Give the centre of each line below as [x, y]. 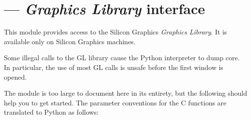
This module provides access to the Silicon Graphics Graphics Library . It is [116, 32]
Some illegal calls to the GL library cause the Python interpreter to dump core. [122, 58]
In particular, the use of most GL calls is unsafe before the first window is [114, 67]
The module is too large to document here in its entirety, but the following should [126, 93]
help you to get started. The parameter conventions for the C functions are [115, 102]
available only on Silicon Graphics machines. [70, 41]
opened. [16, 77]
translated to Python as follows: [51, 112]
